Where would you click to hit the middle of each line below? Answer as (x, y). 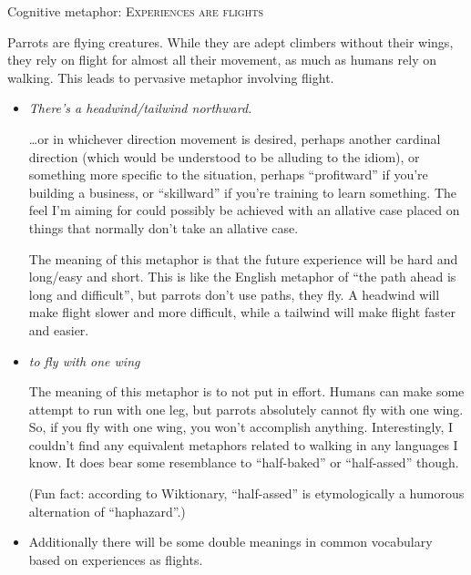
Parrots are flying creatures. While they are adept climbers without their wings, (230, 41)
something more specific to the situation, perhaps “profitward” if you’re (228, 175)
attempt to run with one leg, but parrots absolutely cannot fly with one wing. (246, 409)
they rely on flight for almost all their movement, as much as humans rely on (222, 60)
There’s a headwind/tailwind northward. (140, 108)
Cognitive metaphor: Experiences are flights (135, 11)
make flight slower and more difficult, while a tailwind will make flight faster (242, 312)
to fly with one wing (84, 360)
